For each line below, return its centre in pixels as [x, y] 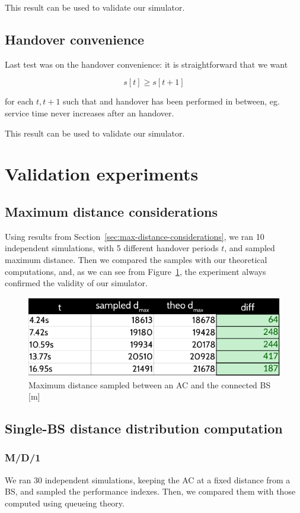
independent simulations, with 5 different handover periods [112, 248]
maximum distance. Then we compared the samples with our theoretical [136, 259]
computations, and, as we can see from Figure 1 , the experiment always [135, 271]
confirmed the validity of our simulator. [76, 283]
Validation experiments [102, 174]
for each [19, 101]
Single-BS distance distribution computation [144, 428]
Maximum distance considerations [111, 211]
